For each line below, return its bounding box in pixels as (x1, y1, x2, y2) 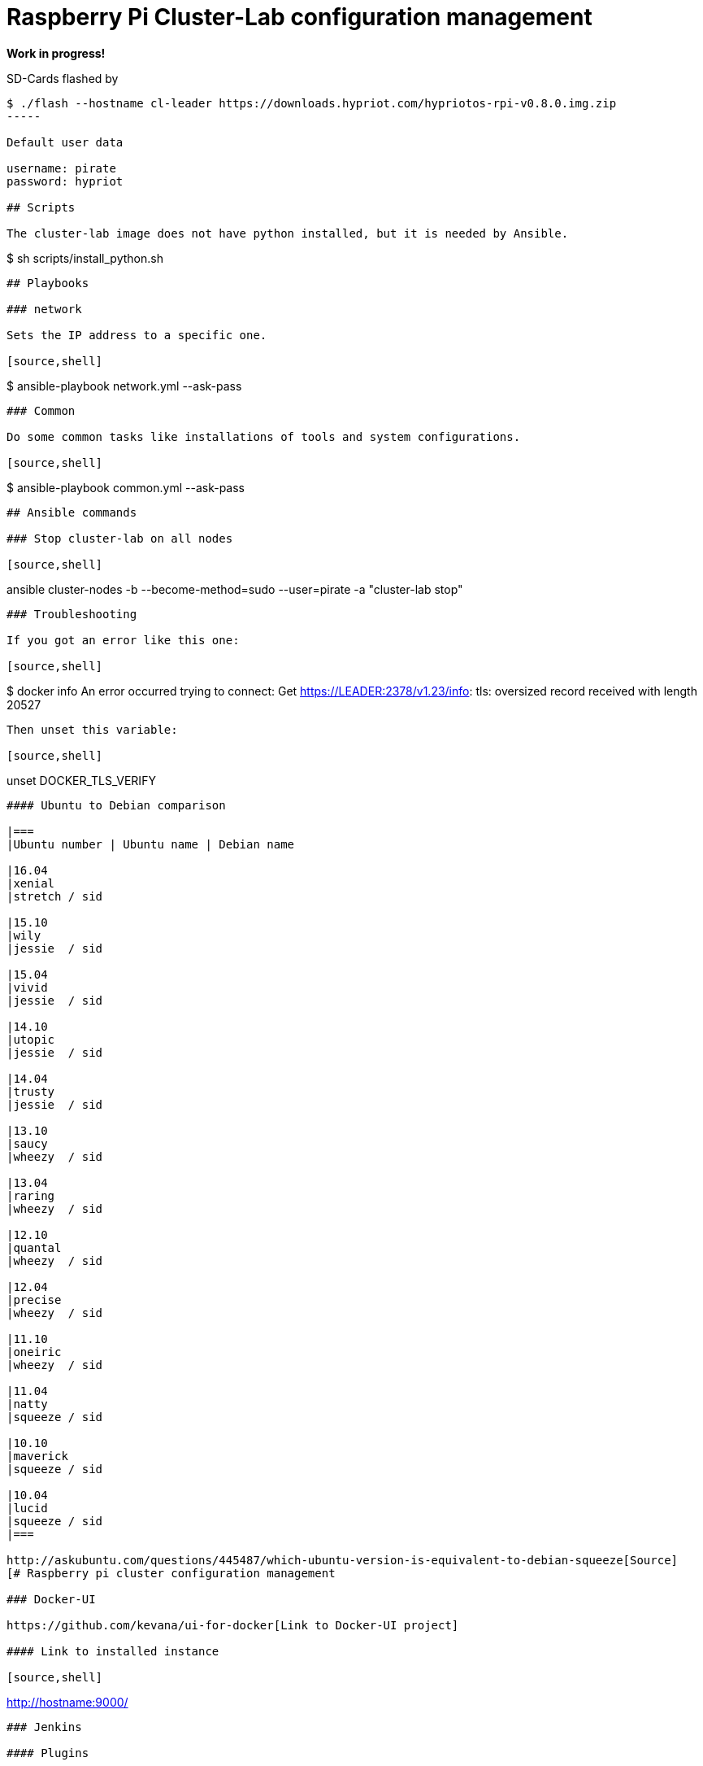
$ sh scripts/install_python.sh (7, 251, 163, 265)
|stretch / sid (7, 889, 103, 903)
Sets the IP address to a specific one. (7, 328, 267, 342)
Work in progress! (7, 46, 106, 60)
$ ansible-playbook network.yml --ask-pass (7, 378, 242, 393)
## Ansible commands (7, 505, 137, 519)
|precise (7, 1293, 62, 1306)
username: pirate (7, 161, 116, 175)
